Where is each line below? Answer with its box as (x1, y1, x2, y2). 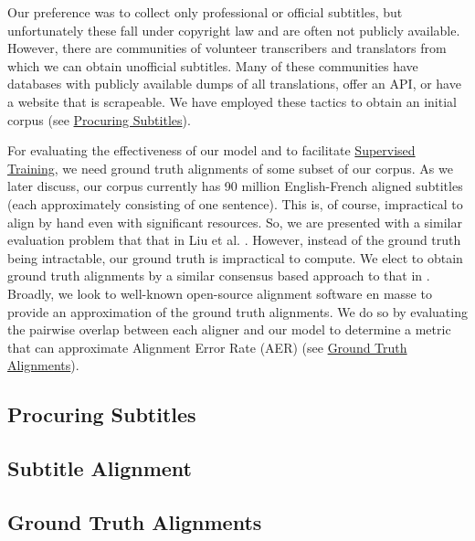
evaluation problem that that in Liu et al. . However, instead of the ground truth (7, 230, 461, 249)
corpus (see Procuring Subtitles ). (7, 110, 191, 129)
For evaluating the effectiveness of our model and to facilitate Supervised (7, 141, 416, 160)
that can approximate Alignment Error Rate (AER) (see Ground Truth (7, 337, 407, 356)
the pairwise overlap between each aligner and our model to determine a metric (7, 320, 451, 339)
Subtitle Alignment (7, 454, 192, 483)
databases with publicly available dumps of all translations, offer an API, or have (7, 74, 461, 93)
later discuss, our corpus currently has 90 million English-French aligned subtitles (7, 176, 463, 196)
